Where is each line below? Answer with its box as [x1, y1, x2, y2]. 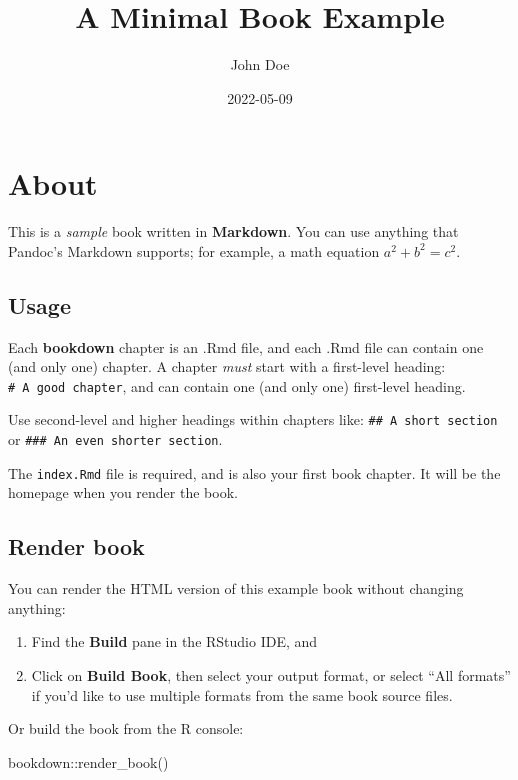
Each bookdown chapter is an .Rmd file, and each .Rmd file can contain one [8, 336, 484, 357]
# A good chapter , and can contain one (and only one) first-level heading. [8, 375, 466, 396]
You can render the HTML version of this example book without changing [8, 578, 464, 599]
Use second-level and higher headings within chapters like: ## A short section [8, 409, 498, 430]
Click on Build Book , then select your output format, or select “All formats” [31, 665, 511, 686]
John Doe [230, 54, 290, 75]
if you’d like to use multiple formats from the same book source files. [31, 684, 453, 705]
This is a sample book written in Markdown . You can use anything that [8, 221, 459, 242]
